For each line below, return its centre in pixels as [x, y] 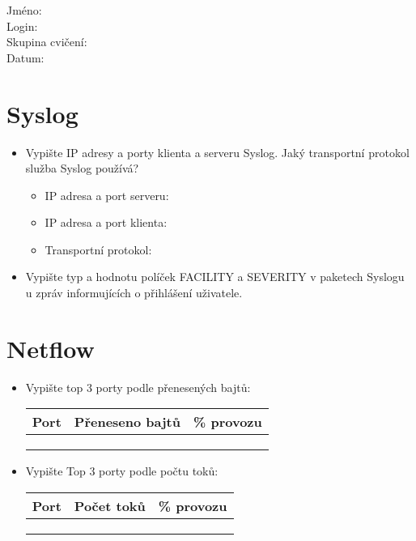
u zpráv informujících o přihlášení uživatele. [134, 293]
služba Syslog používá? [82, 168]
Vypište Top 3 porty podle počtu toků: [122, 471]
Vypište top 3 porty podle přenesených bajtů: [138, 387]
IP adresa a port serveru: [107, 195]
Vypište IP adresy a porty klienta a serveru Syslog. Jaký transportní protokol [217, 152]
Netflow [51, 348]
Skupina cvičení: [47, 42]
